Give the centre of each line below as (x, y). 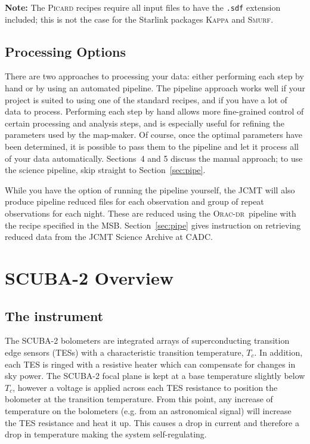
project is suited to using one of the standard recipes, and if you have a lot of (146, 99)
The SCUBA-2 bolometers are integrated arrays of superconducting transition (147, 340)
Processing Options (65, 51)
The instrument (54, 315)
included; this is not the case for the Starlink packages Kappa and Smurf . (139, 19)
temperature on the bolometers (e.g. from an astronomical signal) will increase (148, 410)
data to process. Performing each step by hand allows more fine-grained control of (154, 111)
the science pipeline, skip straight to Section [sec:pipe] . (105, 170)
